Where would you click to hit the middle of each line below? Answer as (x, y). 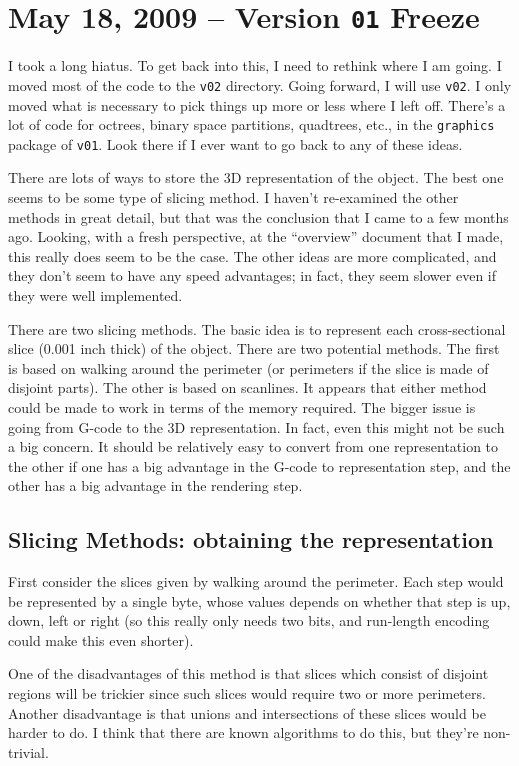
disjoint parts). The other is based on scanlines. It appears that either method (247, 387)
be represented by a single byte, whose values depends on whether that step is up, (259, 600)
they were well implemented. (95, 294)
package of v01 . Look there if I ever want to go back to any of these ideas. (235, 143)
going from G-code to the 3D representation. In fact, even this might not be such (256, 426)
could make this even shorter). (101, 639)
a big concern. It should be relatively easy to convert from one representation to (253, 446)
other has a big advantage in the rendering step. (155, 485)
